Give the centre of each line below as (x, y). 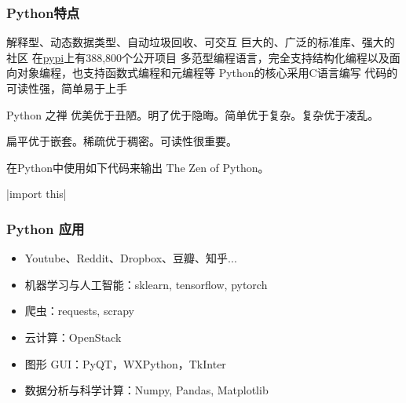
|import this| (37, 194)
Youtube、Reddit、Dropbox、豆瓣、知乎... (131, 258)
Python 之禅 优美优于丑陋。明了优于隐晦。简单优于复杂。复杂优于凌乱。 (193, 114)
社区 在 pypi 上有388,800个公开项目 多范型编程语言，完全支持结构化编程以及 (198, 57)
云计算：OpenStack (73, 337)
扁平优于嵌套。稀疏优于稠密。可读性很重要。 (122, 141)
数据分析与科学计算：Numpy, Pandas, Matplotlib (146, 390)
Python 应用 (46, 228)
